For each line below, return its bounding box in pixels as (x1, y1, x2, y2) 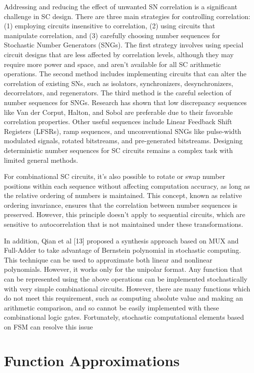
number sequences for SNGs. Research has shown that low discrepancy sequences (4, 97, 247, 107)
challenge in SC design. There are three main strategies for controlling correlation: (4, 11, 251, 21)
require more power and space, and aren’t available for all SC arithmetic (4, 59, 221, 69)
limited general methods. (4, 154, 78, 165)
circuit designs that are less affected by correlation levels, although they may (4, 49, 234, 59)
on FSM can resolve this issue (4, 322, 93, 331)
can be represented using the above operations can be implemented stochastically (4, 274, 248, 284)
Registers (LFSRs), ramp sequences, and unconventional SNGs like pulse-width (4, 126, 241, 136)
